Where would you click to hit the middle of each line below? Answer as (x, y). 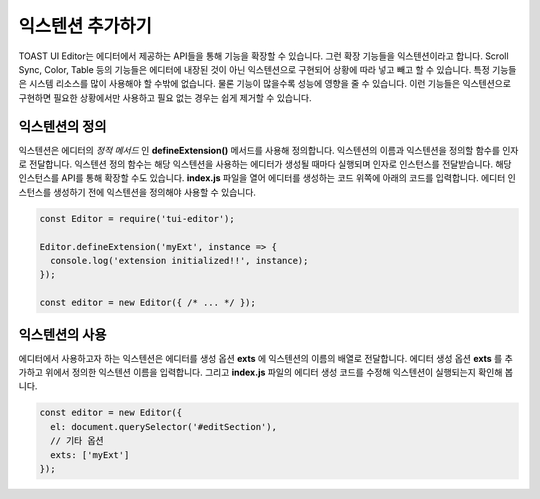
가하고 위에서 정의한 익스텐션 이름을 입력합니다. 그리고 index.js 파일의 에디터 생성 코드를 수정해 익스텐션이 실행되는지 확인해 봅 (266, 372)
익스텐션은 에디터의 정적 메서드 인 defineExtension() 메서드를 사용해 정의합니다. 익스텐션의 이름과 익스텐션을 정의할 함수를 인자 (268, 150)
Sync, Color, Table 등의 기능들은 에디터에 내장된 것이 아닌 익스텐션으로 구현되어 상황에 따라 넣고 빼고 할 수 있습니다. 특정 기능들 (267, 69)
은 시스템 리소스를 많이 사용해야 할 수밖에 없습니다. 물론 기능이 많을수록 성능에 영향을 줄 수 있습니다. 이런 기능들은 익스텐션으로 (265, 84)
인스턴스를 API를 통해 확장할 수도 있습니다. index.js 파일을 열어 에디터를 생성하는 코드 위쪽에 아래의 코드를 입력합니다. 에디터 (262, 178)
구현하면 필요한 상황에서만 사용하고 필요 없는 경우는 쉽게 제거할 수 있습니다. (165, 97)
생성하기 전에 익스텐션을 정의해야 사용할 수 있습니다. (155, 192)
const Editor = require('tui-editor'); (137, 218)
